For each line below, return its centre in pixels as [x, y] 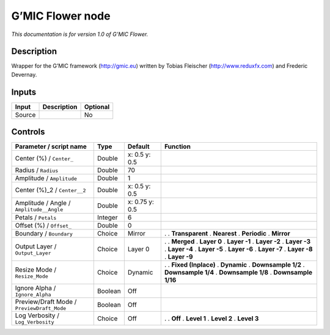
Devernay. [24, 74]
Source [25, 115]
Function [177, 146]
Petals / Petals [36, 218]
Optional [97, 107]
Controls [28, 132]
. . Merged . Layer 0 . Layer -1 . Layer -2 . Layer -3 [237, 242]
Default [138, 146]
